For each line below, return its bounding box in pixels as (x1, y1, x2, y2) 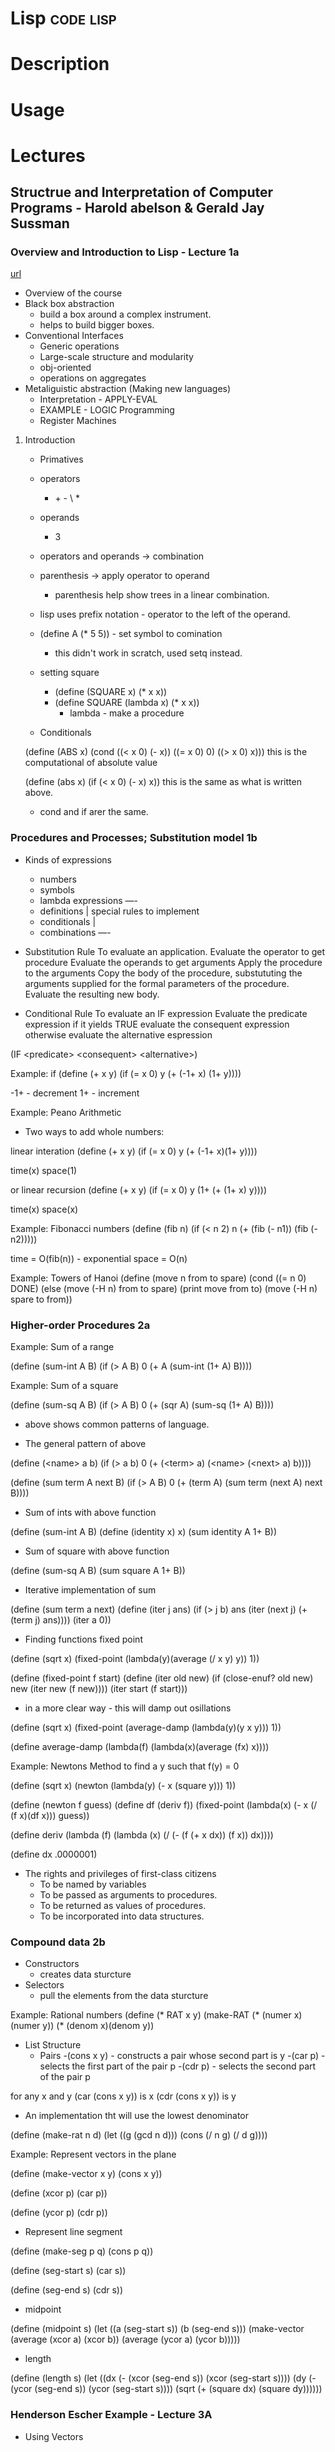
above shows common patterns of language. (24, 1418, 210, 1431)
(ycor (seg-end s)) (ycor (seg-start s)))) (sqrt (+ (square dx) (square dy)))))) (10, 2383, 323, 2395)
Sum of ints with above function (24, 1507, 157, 1519)
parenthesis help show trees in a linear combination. (54, 589, 270, 601)
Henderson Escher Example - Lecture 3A (10, 2408, 213, 2422)
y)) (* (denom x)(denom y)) (42, 2020, 155, 2032)
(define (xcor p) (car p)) (10, 2187, 108, 2199)
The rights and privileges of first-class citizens (24, 1868, 217, 1880)
